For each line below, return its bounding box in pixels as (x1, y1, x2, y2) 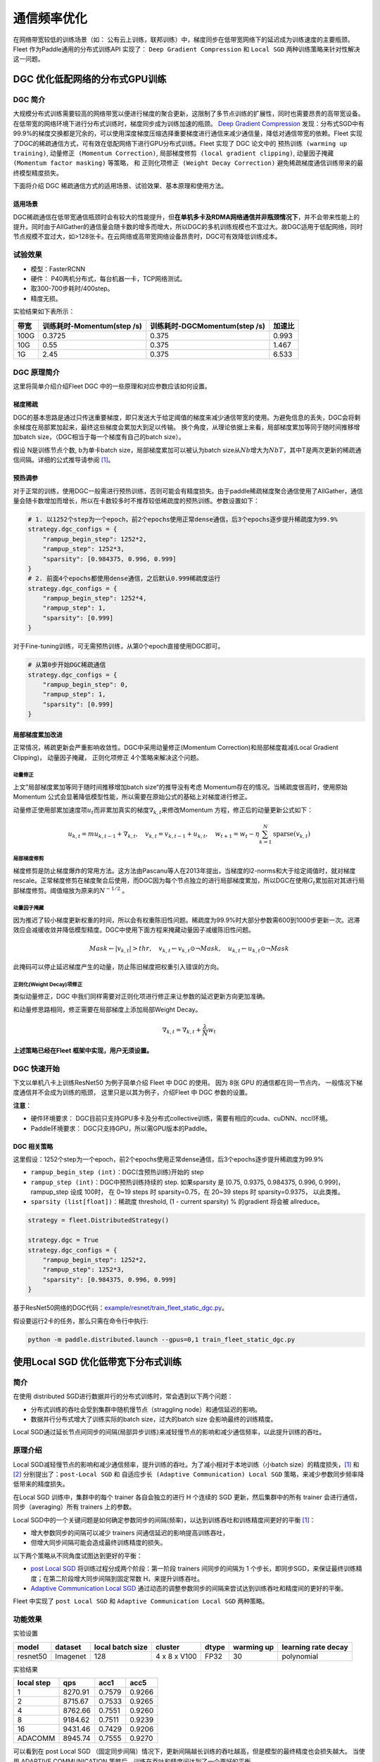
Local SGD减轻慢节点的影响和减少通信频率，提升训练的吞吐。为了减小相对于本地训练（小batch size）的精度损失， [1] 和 (13, 1460, 360, 1469)
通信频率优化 (13, 11, 88, 26)
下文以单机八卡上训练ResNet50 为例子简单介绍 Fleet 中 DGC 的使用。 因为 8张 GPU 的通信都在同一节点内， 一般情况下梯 (13, 1078, 362, 1087)
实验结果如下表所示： (13, 307, 75, 316)
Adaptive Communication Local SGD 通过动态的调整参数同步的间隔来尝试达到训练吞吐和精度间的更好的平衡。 (30, 1584, 348, 1592)
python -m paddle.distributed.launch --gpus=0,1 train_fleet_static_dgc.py (27, 1336, 296, 1343)
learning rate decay (281, 1642, 348, 1652)
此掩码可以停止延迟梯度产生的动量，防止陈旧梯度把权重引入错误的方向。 (13, 963, 223, 971)
